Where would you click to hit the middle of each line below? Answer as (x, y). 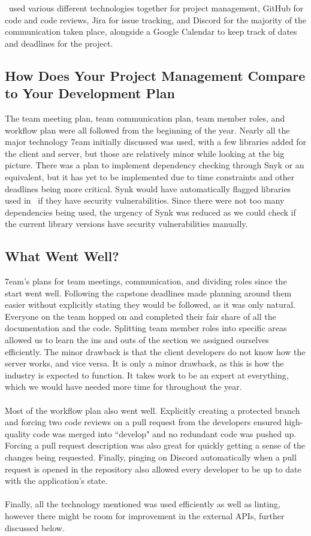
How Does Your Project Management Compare (155, 75)
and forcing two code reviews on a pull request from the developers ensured (143, 422)
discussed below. (35, 527)
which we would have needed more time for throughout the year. (123, 387)
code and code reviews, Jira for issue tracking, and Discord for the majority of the (156, 19)
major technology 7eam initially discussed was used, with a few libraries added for (156, 142)
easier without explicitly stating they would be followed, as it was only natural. (150, 305)
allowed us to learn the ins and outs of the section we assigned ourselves (137, 340)
